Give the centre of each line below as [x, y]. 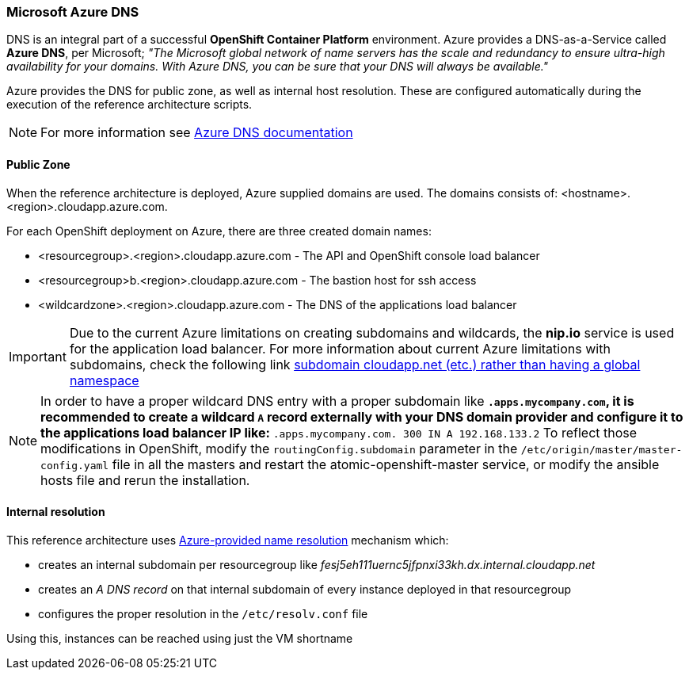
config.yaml [75, 465]
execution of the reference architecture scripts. [129, 105]
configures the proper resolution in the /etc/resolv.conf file [203, 613]
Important [38, 356]
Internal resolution [56, 512]
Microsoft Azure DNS [73, 12]
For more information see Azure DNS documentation [197, 133]
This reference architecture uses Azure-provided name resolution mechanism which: [228, 540]
